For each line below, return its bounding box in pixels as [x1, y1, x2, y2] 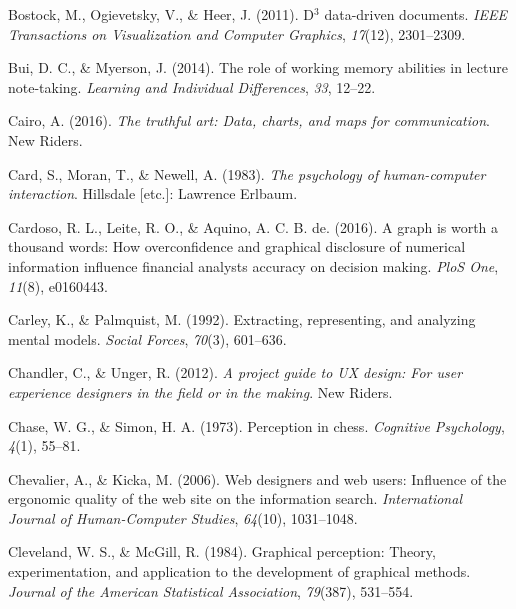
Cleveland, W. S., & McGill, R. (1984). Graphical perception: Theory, [8, 541, 436, 562]
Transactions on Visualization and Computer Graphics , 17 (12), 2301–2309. [8, 23, 466, 44]
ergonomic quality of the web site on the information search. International [8, 488, 462, 509]
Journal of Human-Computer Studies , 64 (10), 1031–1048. [8, 507, 358, 528]
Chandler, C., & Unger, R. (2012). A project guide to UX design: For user [8, 362, 463, 383]
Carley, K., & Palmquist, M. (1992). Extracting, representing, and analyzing [8, 309, 476, 330]
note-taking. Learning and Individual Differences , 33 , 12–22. [8, 76, 376, 97]
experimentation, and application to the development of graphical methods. [8, 561, 471, 582]
